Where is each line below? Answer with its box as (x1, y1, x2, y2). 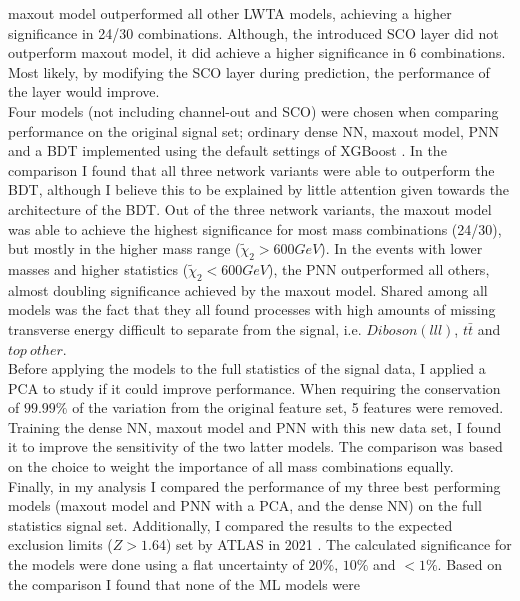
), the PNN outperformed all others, (267, 258, 490, 279)
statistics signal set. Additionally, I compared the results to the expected (8, 514, 453, 535)
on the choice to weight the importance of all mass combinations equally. (8, 456, 454, 477)
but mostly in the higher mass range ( (8, 238, 241, 259)
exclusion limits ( (8, 534, 113, 555)
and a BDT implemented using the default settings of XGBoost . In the (8, 140, 447, 161)
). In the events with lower (320, 238, 483, 259)
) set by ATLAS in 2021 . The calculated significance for (165, 534, 512, 555)
